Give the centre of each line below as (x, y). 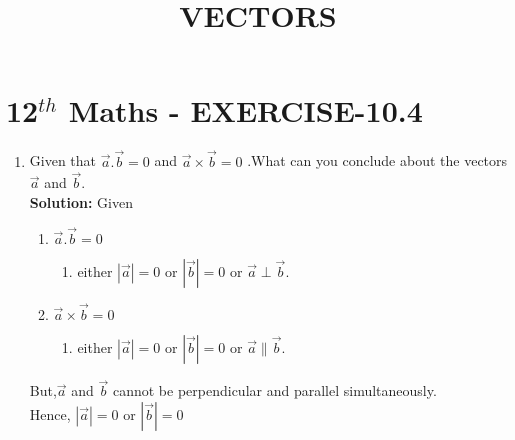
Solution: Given (81, 201)
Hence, (50, 413)
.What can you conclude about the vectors (377, 160)
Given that (63, 160)
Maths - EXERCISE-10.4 (245, 110)
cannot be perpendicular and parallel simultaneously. (274, 390)
